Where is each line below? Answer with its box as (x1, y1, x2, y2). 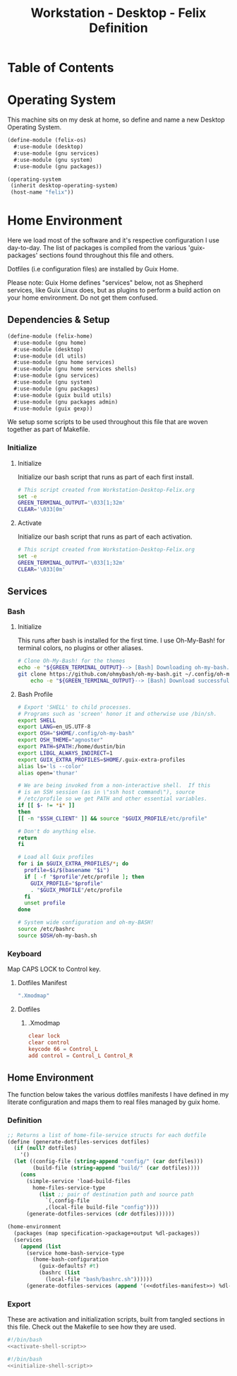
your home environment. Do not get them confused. (7, 293, 159, 302)
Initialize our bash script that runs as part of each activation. (17, 532, 193, 541)
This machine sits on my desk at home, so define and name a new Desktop (7, 115, 226, 124)
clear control (28, 1039, 70, 1046)
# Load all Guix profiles (17, 854, 94, 861)
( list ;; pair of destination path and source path (38, 1191, 194, 1198)
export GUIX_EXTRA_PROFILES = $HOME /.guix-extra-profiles (17, 756, 186, 763)
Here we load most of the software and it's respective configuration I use (7, 236, 220, 245)
